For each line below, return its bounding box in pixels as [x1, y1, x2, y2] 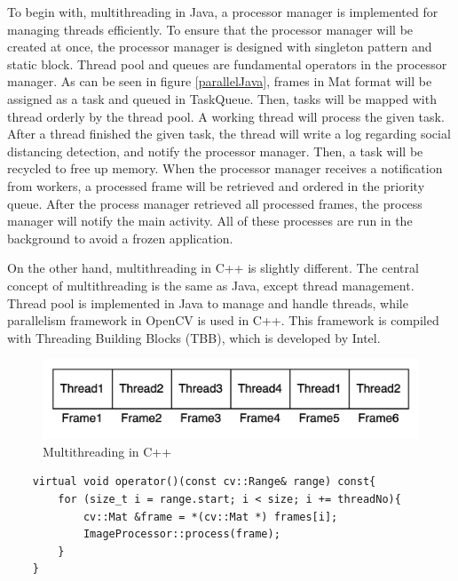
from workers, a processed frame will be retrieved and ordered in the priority [7, 176, 425, 195]
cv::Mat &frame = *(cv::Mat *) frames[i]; [83, 510, 338, 523]
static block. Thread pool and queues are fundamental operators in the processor [7, 54, 447, 73]
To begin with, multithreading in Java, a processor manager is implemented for [7, 3, 438, 20]
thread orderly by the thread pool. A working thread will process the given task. [7, 107, 445, 125]
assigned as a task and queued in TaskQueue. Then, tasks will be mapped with [7, 89, 437, 107]
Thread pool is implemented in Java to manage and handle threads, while [7, 293, 408, 312]
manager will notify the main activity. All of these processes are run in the [7, 211, 413, 230]
